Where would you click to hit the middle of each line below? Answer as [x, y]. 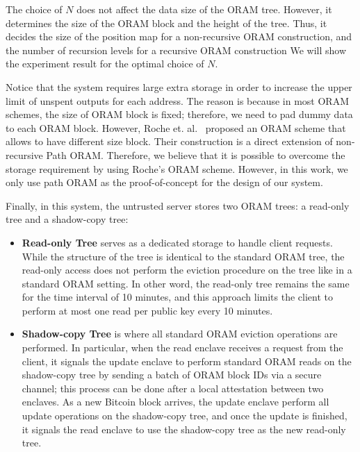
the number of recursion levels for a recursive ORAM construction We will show [176, 50]
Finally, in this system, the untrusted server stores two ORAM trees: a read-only [178, 205]
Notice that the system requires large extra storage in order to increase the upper [179, 86]
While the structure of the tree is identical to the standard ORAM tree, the [183, 256]
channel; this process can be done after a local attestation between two [173, 388]
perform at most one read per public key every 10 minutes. [147, 310]
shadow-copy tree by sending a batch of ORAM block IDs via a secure [172, 375]
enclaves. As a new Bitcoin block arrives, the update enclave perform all [175, 402]
